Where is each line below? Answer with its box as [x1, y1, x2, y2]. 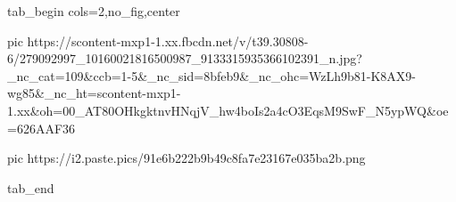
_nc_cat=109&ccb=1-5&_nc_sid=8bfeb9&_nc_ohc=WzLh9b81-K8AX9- [7, 66, 417, 85]
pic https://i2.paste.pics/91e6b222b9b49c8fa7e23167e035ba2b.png [7, 149, 366, 167]
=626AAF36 [7, 118, 76, 137]
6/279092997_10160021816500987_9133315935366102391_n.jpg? [7, 49, 362, 68]
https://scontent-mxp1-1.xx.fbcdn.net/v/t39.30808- [27, 31, 309, 50]
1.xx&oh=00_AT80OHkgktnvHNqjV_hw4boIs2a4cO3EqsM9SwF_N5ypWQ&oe [7, 101, 449, 119]
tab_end [7, 178, 54, 197]
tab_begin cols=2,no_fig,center [7, 2, 180, 20]
